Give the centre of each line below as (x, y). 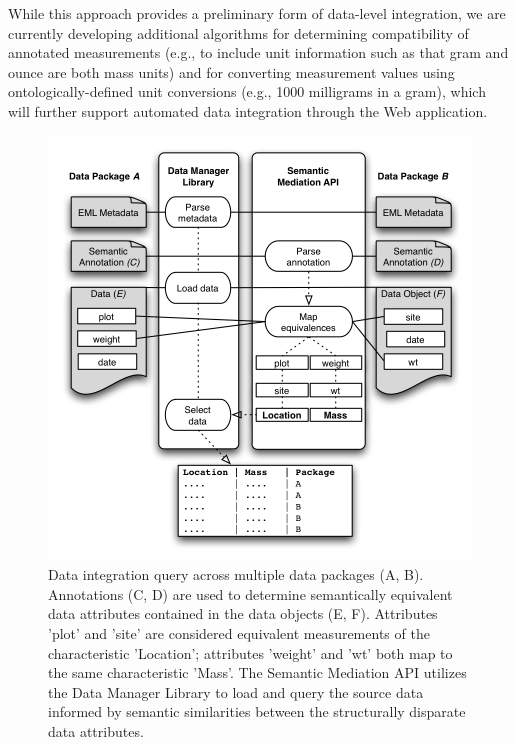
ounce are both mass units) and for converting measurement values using (231, 71)
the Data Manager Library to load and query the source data (236, 691)
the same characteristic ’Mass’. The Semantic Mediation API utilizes (257, 672)
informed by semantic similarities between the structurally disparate (257, 711)
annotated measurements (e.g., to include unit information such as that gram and (258, 52)
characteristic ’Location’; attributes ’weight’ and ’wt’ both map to (250, 652)
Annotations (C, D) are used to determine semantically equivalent (250, 593)
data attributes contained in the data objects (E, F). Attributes (243, 613)
